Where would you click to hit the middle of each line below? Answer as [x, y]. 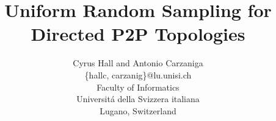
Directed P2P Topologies [138, 34]
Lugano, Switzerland [138, 110]
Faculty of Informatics [138, 87]
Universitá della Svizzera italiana [138, 99]
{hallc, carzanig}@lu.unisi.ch [138, 74]
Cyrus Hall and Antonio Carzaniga [138, 63]
